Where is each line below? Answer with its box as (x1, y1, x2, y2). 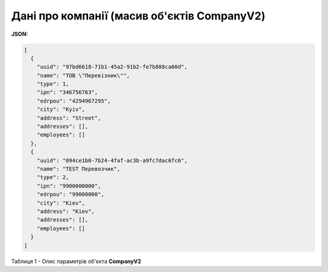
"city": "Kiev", (36, 199, 85, 206)
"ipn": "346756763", (36, 89, 98, 96)
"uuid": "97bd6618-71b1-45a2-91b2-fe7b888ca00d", (36, 64, 188, 70)
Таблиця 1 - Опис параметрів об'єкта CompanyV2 (11, 257, 142, 265)
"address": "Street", (36, 114, 101, 121)
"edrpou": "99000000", (36, 191, 104, 198)
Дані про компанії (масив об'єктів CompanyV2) (11, 9, 265, 22)
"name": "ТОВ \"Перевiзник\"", (36, 72, 130, 79)
